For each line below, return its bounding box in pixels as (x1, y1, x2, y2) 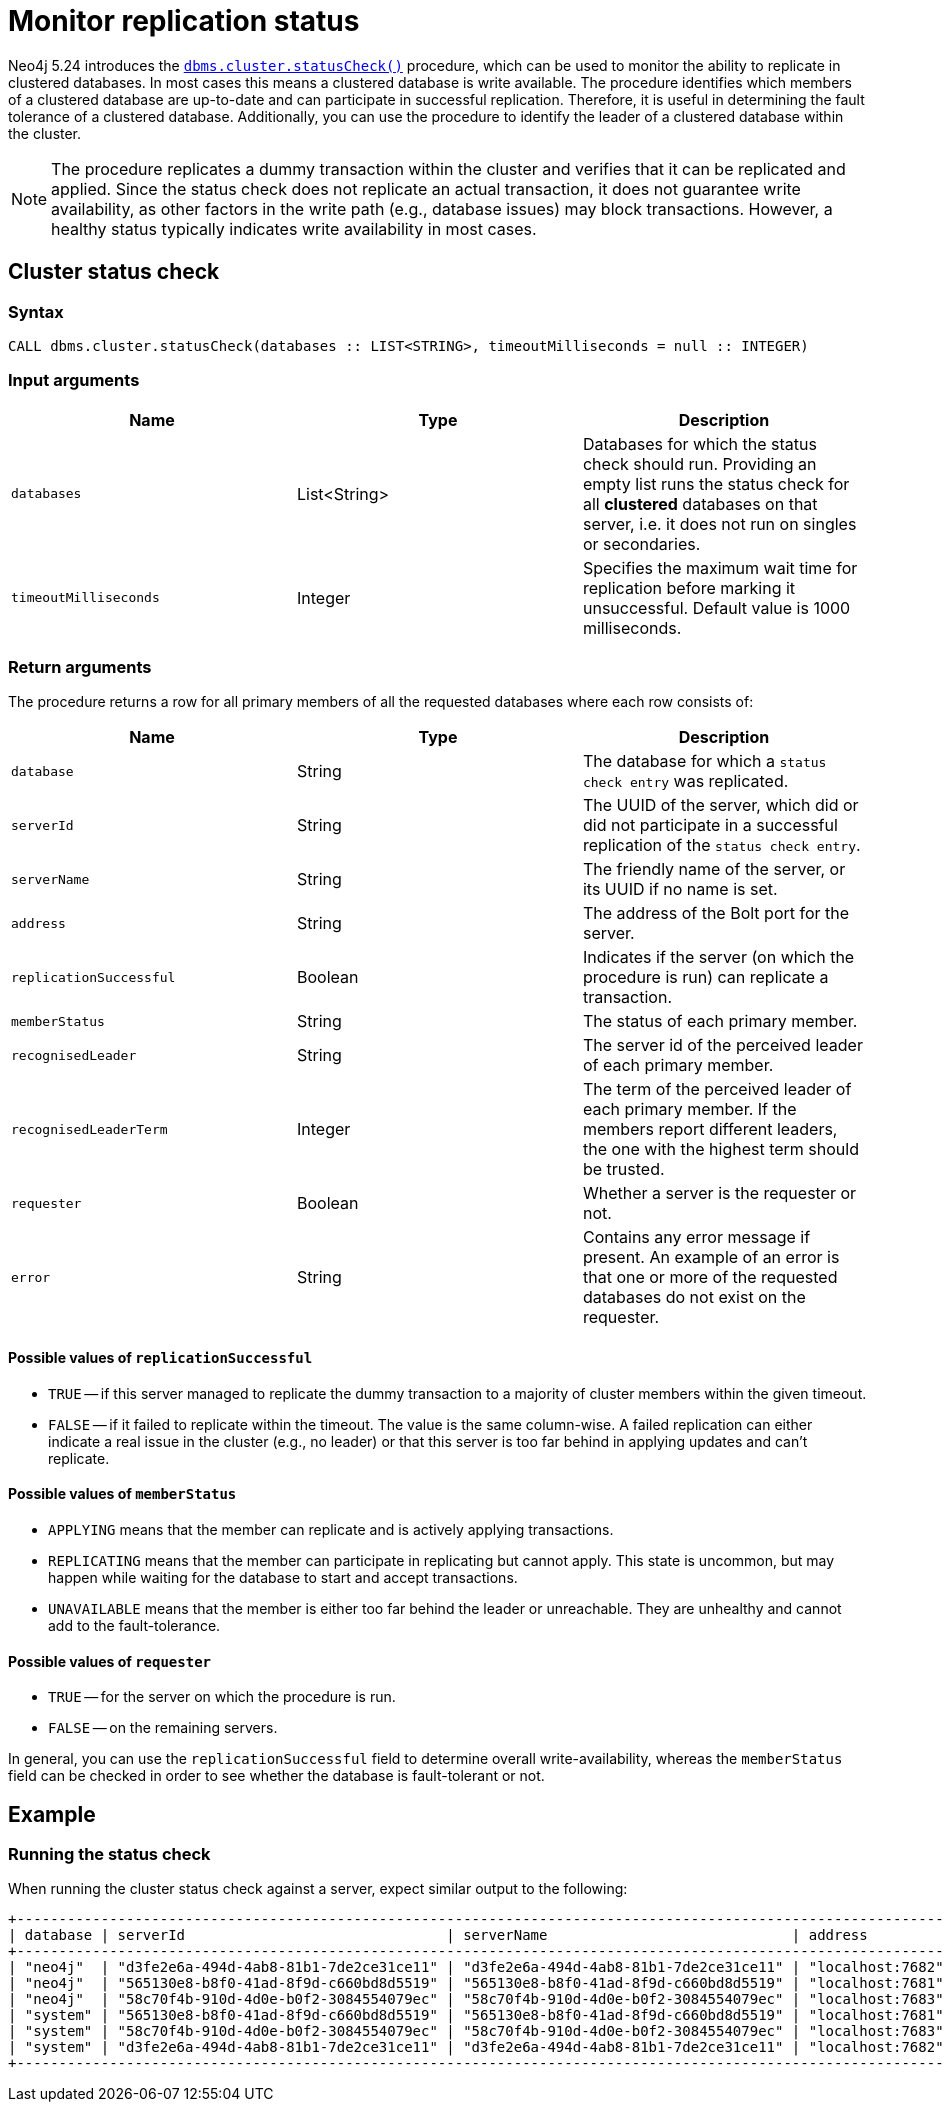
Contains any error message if (582, 1227, 811, 1248)
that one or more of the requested (582, 1267, 838, 1288)
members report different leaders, (582, 1119, 838, 1140)
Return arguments (8, 657, 152, 678)
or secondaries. (582, 533, 701, 554)
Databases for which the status (582, 433, 817, 454)
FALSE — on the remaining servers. (48, 1719, 278, 1737)
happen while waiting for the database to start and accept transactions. (48, 1568, 518, 1586)
